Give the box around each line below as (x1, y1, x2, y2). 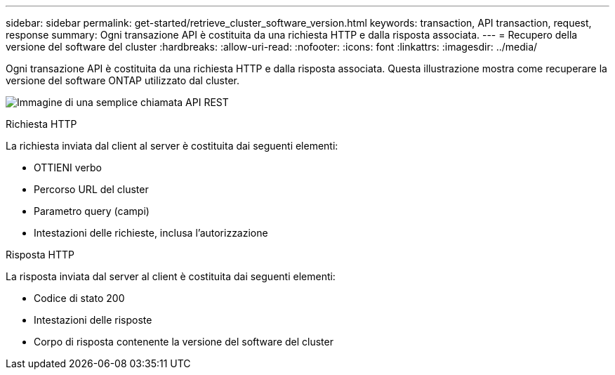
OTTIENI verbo (34, 162, 102, 173)
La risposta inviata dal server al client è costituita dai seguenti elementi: (6, 270, 336, 282)
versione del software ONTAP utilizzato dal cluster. (6, 74, 239, 86)
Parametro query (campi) (34, 205, 150, 217)
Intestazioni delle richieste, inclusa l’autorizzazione (34, 227, 268, 239)
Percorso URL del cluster (34, 183, 149, 195)
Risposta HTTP (6, 249, 75, 261)
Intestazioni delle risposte (34, 314, 152, 326)
